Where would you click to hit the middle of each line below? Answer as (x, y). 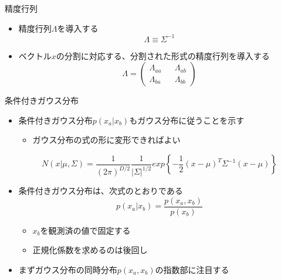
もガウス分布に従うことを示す (187, 120)
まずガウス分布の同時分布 (68, 269)
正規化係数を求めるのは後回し (90, 250)
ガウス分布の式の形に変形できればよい (106, 140)
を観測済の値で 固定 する (85, 230)
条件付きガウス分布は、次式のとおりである (101, 190)
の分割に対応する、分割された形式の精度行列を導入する (163, 55)
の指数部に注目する (192, 269)
